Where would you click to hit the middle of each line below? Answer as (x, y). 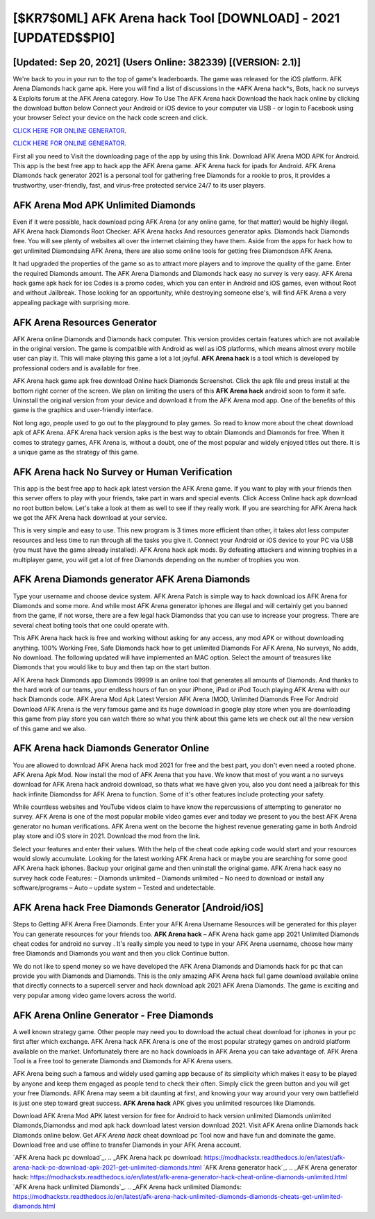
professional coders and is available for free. (77, 368)
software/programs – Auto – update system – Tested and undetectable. (114, 888)
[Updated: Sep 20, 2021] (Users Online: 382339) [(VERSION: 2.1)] (157, 62)
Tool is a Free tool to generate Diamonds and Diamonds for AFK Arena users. (123, 1061)
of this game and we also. (50, 728)
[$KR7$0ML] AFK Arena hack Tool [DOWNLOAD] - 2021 (176, 18)
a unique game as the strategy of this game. (76, 452)
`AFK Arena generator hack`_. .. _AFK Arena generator (280, 1167)
